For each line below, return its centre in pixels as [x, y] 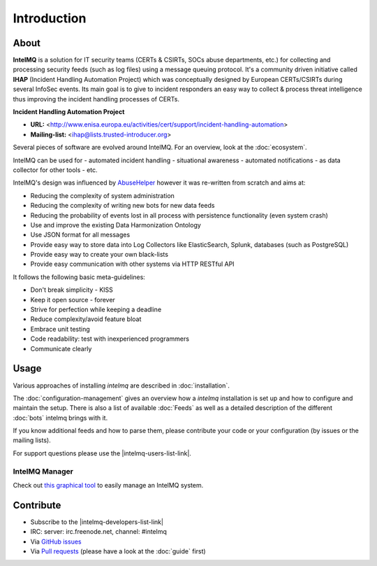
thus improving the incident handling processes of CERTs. [96, 99]
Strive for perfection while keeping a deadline [96, 310]
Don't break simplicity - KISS [72, 290]
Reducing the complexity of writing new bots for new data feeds [123, 206]
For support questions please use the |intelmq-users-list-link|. [102, 453]
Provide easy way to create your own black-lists [99, 255]
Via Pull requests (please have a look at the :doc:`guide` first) [118, 551]
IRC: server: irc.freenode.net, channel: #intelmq [98, 532]
